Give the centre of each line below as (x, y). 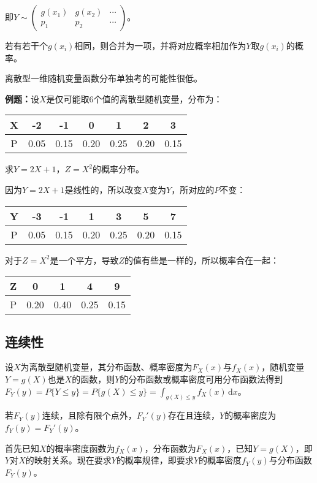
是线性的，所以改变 (103, 189)
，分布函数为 (170, 448)
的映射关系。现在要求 (68, 460)
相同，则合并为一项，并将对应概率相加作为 (160, 45)
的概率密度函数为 (81, 448)
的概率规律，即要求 (155, 460)
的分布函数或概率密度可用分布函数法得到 (201, 378)
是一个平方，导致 (84, 260)
